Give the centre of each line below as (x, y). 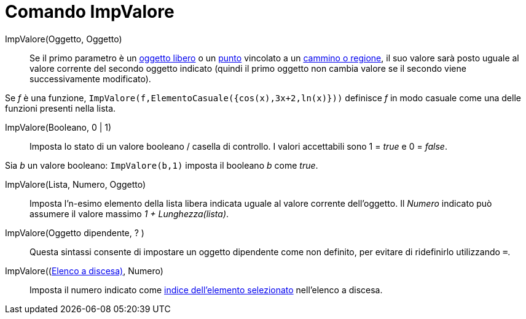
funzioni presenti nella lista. (61, 108)
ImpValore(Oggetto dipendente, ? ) (75, 233)
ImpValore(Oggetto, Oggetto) (64, 39)
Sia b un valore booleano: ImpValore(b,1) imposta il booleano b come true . (162, 165)
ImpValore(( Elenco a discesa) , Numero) (84, 271)
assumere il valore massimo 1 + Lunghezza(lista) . (129, 213)
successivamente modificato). (90, 79)
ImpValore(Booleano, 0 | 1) (58, 127)
